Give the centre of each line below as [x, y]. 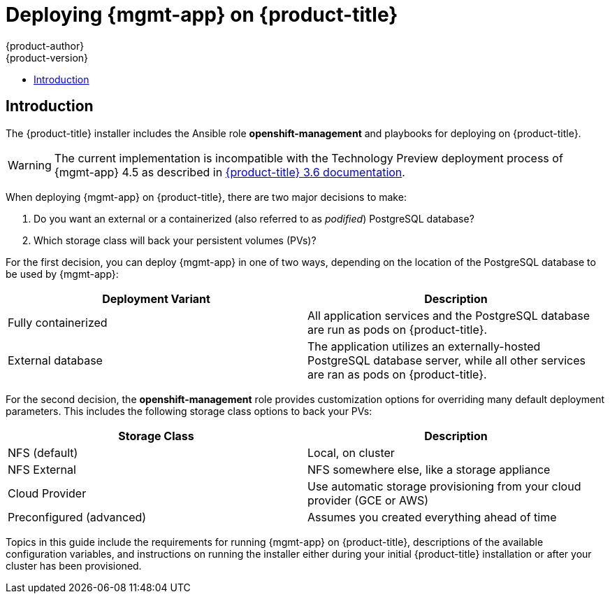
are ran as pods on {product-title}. [397, 374]
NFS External [42, 469]
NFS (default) [43, 452]
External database [55, 360]
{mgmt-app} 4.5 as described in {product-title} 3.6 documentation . [230, 172]
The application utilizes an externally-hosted [424, 346]
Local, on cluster [351, 452]
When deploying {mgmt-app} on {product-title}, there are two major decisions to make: [206, 197]
